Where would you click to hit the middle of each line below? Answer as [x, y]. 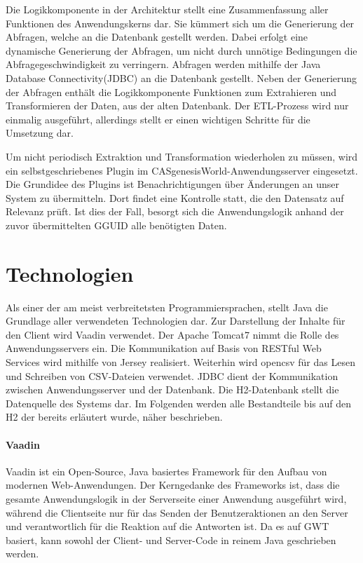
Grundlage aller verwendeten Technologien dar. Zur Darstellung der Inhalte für [176, 321]
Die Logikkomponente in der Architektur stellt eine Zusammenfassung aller [167, 9]
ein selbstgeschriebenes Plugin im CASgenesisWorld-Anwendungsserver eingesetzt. [182, 170]
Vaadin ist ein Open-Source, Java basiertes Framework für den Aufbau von [166, 471]
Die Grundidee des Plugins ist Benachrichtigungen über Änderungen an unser [173, 184]
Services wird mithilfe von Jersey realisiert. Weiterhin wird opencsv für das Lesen [180, 362]
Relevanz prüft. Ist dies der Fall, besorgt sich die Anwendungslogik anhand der [175, 211]
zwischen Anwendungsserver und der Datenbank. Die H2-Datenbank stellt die [172, 389]
